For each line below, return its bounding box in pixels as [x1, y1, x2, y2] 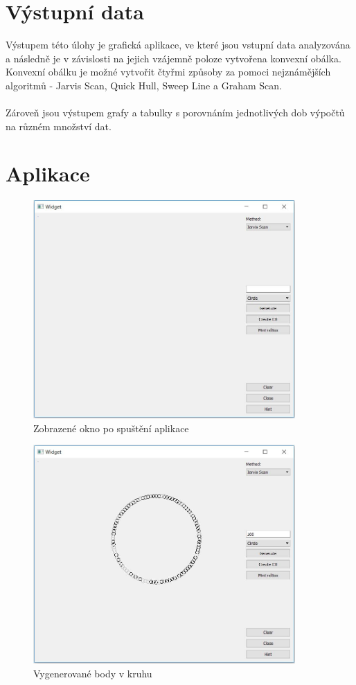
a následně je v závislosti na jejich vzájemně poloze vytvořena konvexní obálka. [6, 51, 341, 65]
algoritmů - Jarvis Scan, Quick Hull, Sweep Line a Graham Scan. [6, 78, 282, 92]
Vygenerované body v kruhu [33, 666, 152, 680]
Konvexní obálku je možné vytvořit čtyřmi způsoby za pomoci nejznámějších [6, 64, 331, 79]
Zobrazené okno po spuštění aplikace [33, 420, 189, 435]
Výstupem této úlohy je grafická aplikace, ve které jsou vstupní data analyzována [6, 37, 350, 52]
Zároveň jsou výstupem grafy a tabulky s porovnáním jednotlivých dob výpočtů [6, 105, 345, 120]
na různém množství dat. [6, 118, 112, 133]
